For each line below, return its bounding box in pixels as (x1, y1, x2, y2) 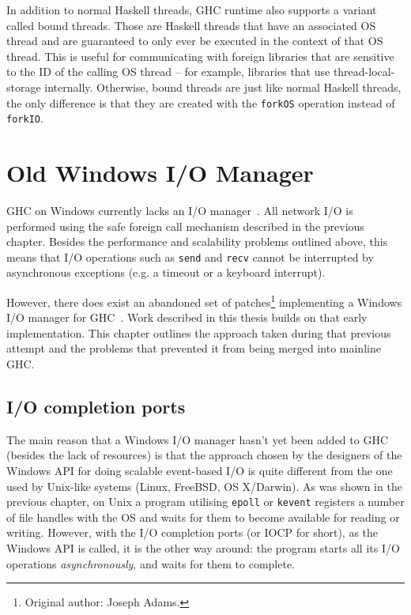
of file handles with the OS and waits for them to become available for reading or (6, 508, 400, 525)
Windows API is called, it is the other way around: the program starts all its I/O (6, 540, 400, 557)
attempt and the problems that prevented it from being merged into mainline (6, 340, 381, 357)
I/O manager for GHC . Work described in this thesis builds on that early (6, 309, 368, 326)
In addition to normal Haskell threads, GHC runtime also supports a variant (6, 2, 377, 17)
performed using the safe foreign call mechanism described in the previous (6, 217, 364, 234)
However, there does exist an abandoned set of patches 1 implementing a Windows (6, 292, 402, 310)
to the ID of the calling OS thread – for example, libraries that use (6, 63, 330, 80)
